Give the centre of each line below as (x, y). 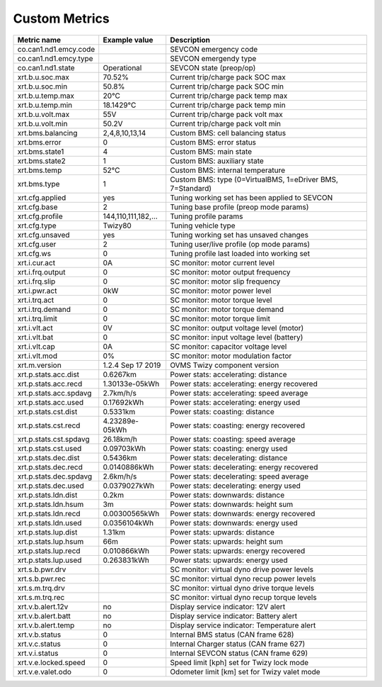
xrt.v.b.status (39, 635)
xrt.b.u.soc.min (42, 86)
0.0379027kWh (129, 486)
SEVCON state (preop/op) (213, 67)
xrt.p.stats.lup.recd (49, 551)
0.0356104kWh (128, 523)
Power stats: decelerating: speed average (239, 476)
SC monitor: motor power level (221, 291)
